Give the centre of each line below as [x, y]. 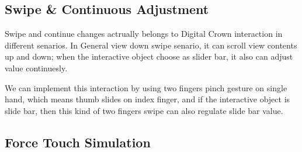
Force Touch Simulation [78, 142]
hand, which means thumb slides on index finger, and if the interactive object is [147, 99]
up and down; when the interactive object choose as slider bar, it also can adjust [149, 56]
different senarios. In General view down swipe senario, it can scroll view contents [151, 45]
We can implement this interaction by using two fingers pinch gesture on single [146, 87]
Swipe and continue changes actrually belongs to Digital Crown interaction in [144, 34]
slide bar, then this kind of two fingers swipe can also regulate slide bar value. [144, 110]
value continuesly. [36, 68]
